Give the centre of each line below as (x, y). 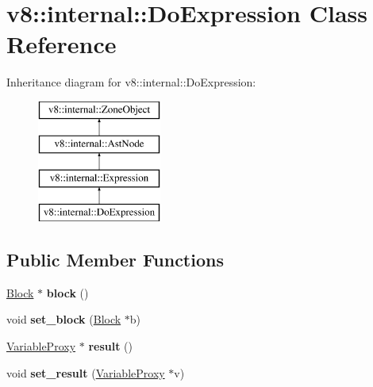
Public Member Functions (115, 260)
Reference (62, 44)
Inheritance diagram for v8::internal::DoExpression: (131, 82)
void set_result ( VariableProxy (86, 372)
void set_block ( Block (64, 319)
